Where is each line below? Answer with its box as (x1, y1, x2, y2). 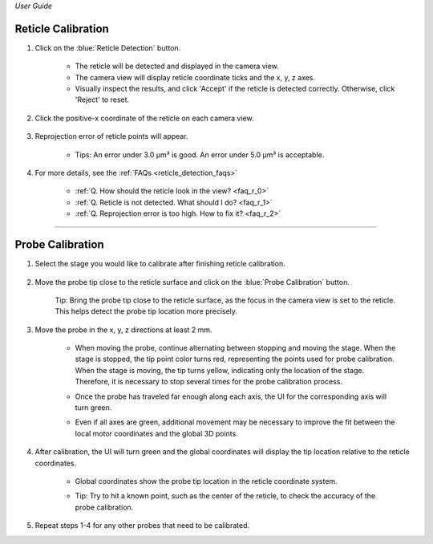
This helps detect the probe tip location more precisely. (55, 307, 238, 316)
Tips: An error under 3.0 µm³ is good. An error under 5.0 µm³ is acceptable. (75, 149, 325, 160)
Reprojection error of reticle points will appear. (34, 132, 188, 141)
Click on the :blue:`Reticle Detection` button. (34, 43, 181, 52)
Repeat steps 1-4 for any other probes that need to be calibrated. (34, 521, 250, 530)
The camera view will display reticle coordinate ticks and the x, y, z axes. (75, 72, 316, 82)
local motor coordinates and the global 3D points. (75, 428, 238, 438)
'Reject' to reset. (75, 95, 130, 104)
